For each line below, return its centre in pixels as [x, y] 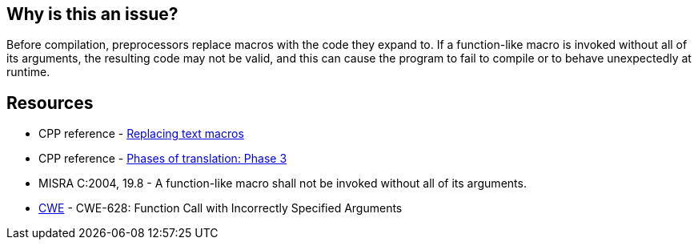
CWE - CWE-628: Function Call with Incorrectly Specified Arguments [221, 208]
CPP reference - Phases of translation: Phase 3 [163, 159]
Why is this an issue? [92, 14]
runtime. [28, 72]
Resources [50, 103]
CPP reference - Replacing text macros [141, 134]
